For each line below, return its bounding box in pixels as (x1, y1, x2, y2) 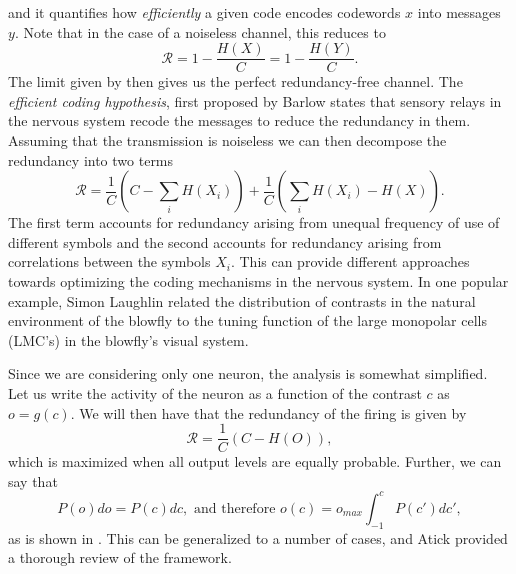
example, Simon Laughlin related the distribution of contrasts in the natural (8, 290, 476, 311)
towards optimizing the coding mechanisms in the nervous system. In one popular (8, 271, 509, 291)
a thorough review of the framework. (8, 547, 232, 568)
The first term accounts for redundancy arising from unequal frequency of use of (8, 212, 500, 233)
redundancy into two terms (8, 149, 174, 170)
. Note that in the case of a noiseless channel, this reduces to (14, 21, 386, 42)
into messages (417, 2, 501, 22)
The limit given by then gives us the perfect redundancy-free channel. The (8, 71, 463, 92)
